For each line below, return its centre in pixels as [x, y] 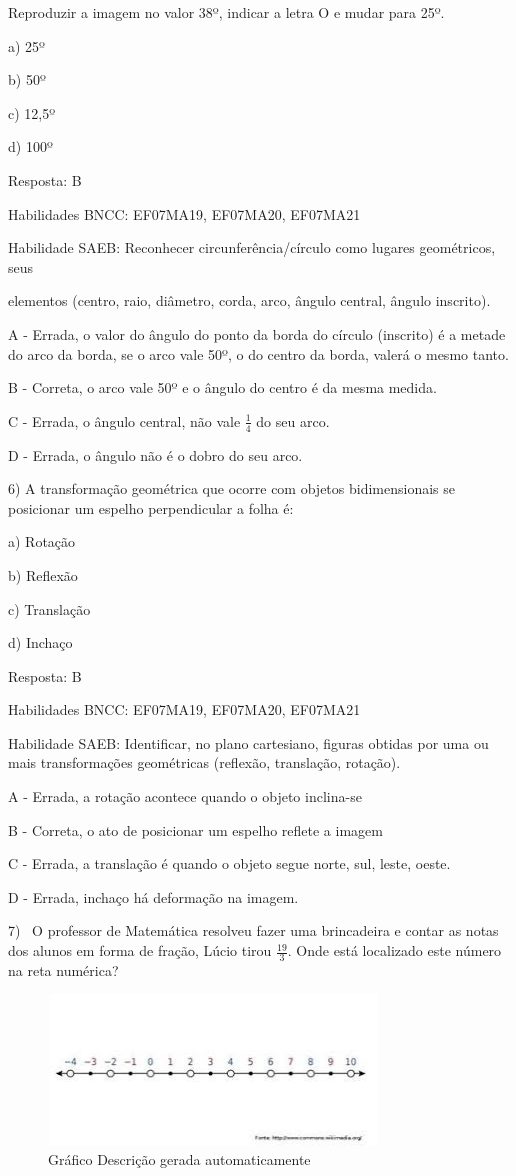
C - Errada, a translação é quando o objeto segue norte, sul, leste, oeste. [229, 863]
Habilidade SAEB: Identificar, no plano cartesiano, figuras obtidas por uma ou [248, 742]
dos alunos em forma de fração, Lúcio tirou [140, 950]
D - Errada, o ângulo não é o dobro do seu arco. [155, 454]
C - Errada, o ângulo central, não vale [124, 420]
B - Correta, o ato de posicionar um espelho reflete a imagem [195, 829]
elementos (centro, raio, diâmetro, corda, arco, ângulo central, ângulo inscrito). [249, 300]
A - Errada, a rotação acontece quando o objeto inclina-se [185, 796]
